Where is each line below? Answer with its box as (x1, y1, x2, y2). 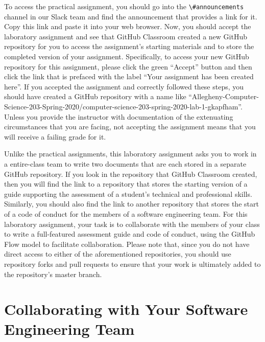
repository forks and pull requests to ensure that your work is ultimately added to (4, 258, 261, 269)
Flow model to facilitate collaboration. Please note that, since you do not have (4, 238, 250, 249)
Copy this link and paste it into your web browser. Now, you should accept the (4, 21, 251, 32)
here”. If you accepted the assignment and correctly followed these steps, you (4, 81, 244, 92)
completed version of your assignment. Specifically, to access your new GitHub (4, 51, 249, 62)
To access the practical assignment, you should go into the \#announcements (4, 1, 244, 11)
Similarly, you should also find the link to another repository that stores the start (4, 198, 259, 209)
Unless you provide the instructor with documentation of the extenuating (4, 111, 233, 122)
